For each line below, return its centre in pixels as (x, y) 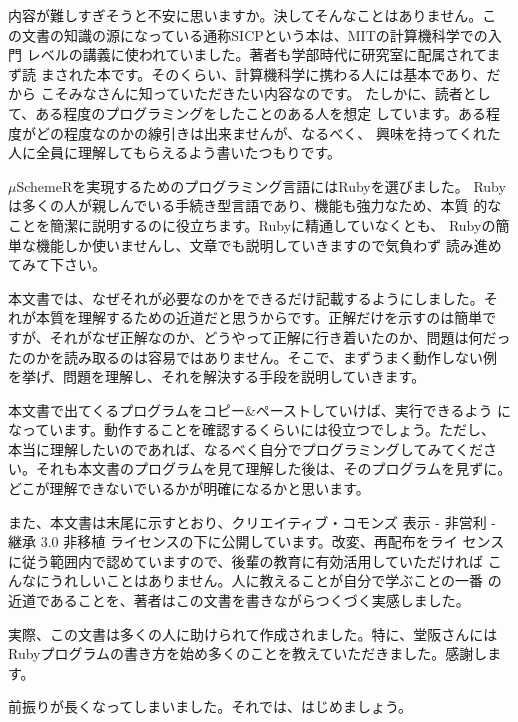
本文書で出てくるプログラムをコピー (126, 409)
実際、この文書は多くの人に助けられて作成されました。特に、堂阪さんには (253, 633)
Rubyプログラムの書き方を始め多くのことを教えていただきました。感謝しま (255, 653)
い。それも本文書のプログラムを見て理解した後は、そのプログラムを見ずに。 (260, 468)
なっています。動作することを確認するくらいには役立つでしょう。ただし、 (252, 429)
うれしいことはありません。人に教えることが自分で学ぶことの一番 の (275, 580)
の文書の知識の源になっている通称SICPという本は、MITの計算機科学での (248, 34)
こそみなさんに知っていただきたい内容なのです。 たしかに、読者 (251, 93)
